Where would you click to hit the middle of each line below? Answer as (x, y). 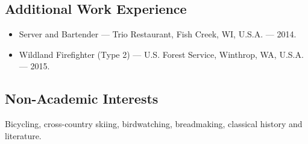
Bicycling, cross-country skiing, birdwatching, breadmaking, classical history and (154, 124)
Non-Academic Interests (82, 99)
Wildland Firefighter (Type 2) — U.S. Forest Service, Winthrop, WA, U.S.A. (161, 54)
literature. (23, 135)
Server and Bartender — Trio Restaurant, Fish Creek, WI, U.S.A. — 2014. (158, 34)
